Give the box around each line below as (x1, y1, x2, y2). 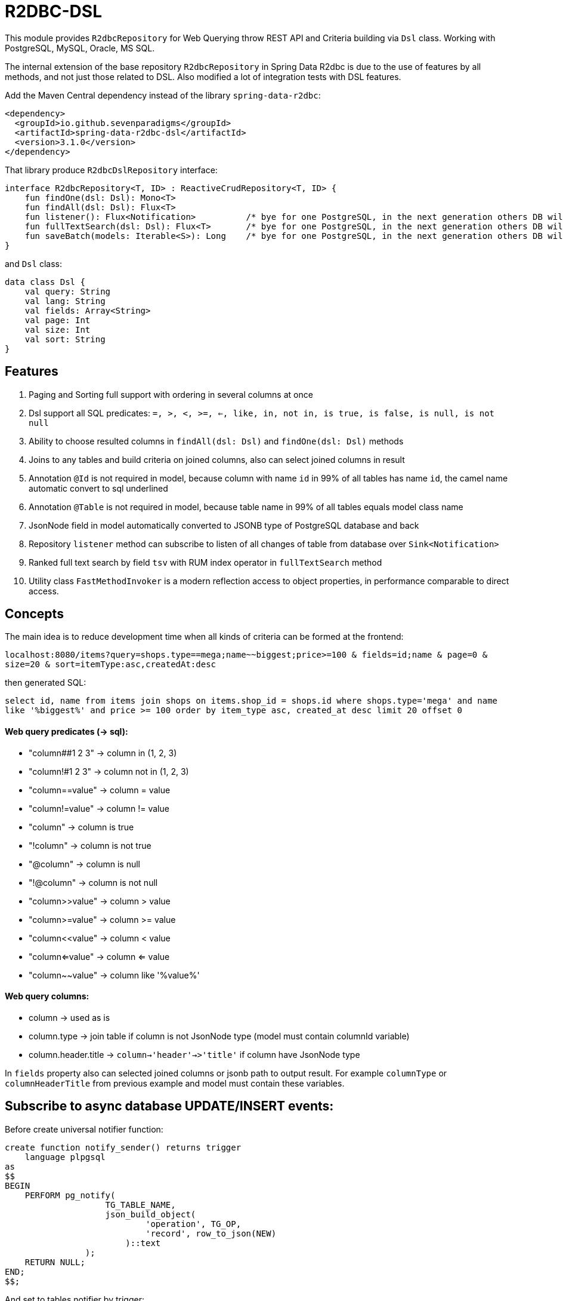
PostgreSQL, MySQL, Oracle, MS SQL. (5, 42, 155, 53)
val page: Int (24, 315, 91, 325)
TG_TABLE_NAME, (105, 1199, 176, 1210)
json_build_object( (105, 1209, 196, 1219)
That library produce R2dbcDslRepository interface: (5, 164, 218, 175)
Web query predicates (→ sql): (5, 726, 128, 737)
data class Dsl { (5, 277, 85, 287)
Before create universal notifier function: (5, 1124, 163, 1134)
